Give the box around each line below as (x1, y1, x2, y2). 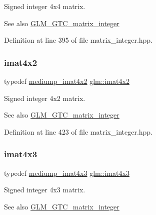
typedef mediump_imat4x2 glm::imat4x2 (4, 76, 129, 86)
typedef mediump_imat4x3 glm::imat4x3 (4, 167, 129, 178)
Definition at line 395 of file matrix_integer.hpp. (4, 35, 153, 45)
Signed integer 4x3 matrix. (4, 184, 85, 195)
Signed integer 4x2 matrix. (4, 92, 85, 103)
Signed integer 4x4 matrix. (4, 1, 85, 11)
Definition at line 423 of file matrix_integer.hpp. (4, 126, 153, 137)
